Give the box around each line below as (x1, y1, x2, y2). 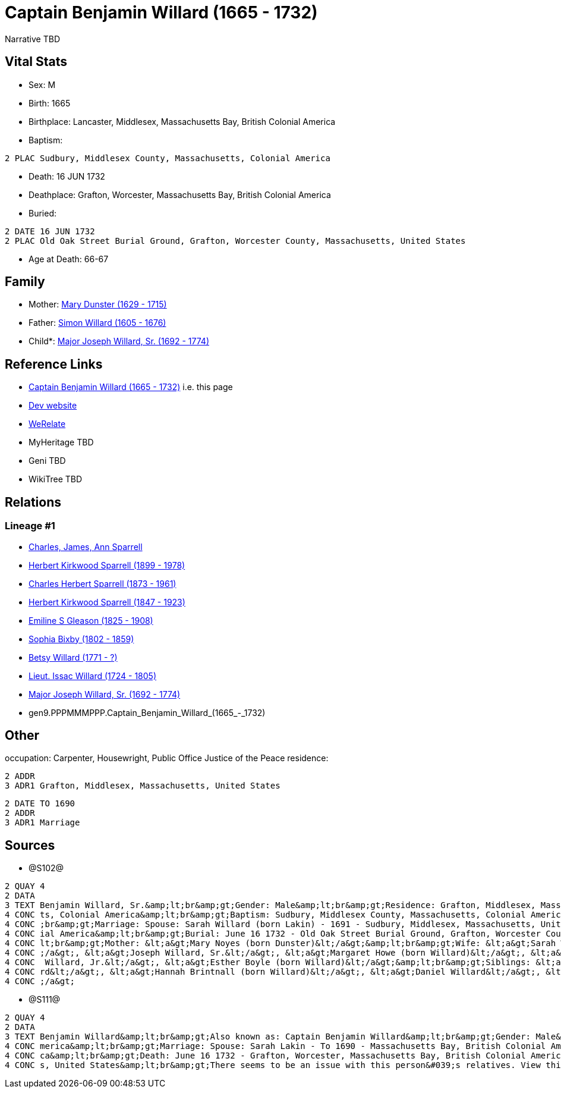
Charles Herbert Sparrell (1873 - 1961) (29, 578, 177, 589)
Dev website (29, 400, 77, 411)
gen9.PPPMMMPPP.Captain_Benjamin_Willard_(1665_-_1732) (29, 707, 266, 718)
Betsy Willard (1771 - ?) (29, 652, 118, 662)
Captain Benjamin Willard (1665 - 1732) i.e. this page (29, 382, 233, 392)
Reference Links (5, 356, 103, 372)
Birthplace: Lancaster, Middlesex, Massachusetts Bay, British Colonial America (29, 116, 336, 127)
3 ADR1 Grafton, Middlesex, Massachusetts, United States (5, 781, 280, 791)
